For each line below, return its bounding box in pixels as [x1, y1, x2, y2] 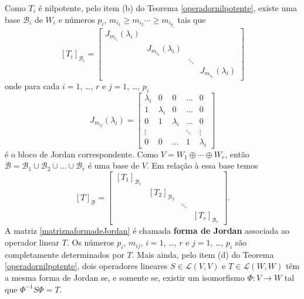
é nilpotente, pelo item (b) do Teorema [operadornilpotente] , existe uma [38, 2, 297, 14]
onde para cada [5, 80, 60, 92]
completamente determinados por [5, 248, 124, 260]
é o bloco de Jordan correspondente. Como [5, 147, 158, 160]
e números [58, 13, 95, 25]
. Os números [66, 236, 114, 248]
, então [225, 147, 249, 160]
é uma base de [87, 159, 140, 172]
